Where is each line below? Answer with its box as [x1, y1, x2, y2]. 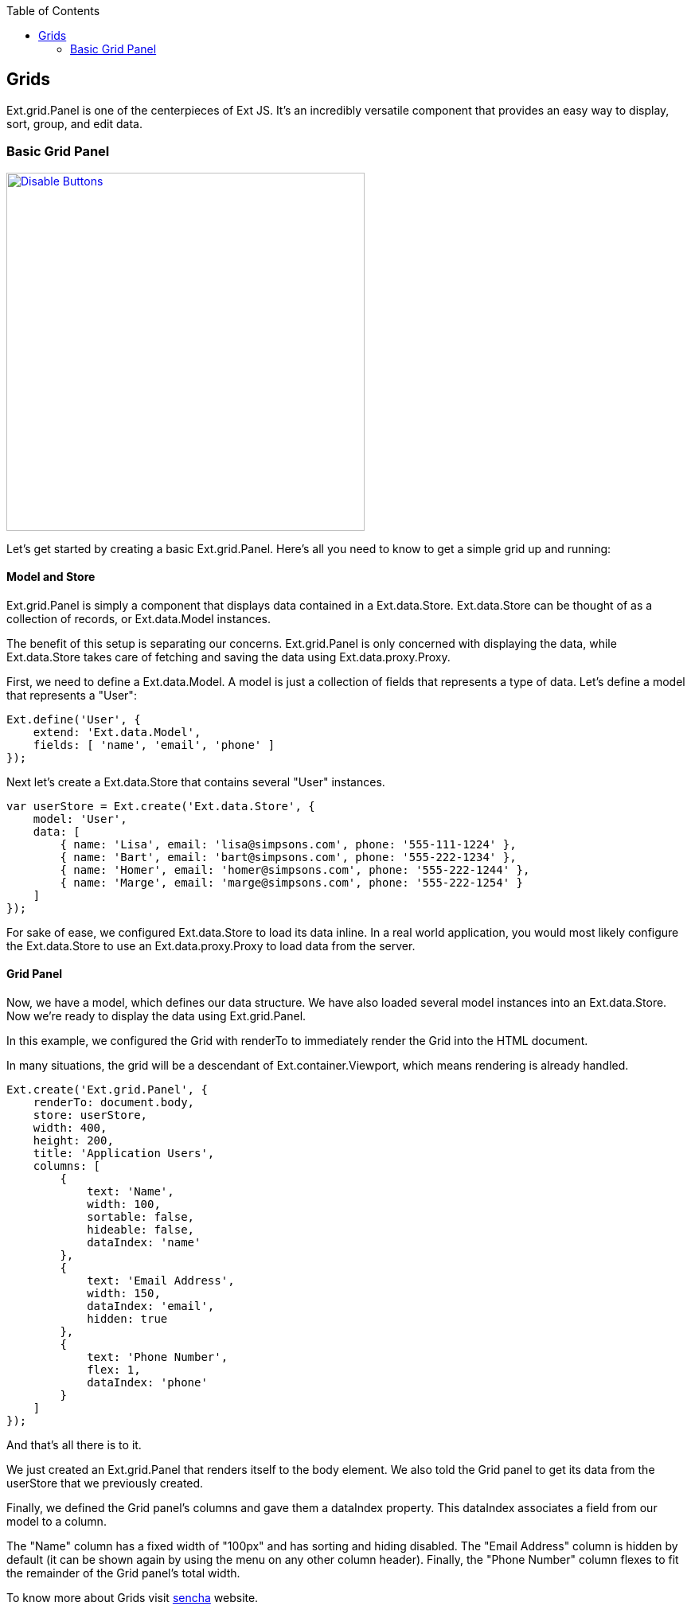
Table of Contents [6, 4, 100, 18]
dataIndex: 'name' [87, 1236, 201, 1249]
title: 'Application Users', [33, 1147, 215, 1160]
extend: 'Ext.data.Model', [33, 725, 201, 739]
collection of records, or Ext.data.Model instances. [6, 611, 271, 626]
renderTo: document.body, [33, 1096, 195, 1109]
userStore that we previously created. [6, 1476, 204, 1491]
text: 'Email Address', [87, 1274, 235, 1288]
